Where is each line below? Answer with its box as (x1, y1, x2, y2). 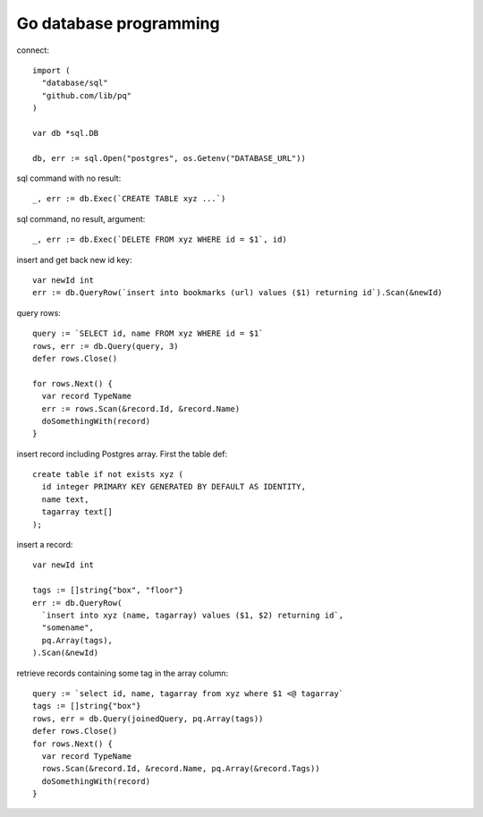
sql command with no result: (16, 173, 122, 183)
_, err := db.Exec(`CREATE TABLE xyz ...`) (32, 193, 226, 204)
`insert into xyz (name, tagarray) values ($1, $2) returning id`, (41, 610, 344, 620)
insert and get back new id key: (16, 254, 132, 265)
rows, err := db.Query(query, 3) (32, 341, 179, 351)
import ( (32, 65, 71, 75)
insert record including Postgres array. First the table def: (16, 448, 228, 459)
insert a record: (16, 540, 73, 550)
